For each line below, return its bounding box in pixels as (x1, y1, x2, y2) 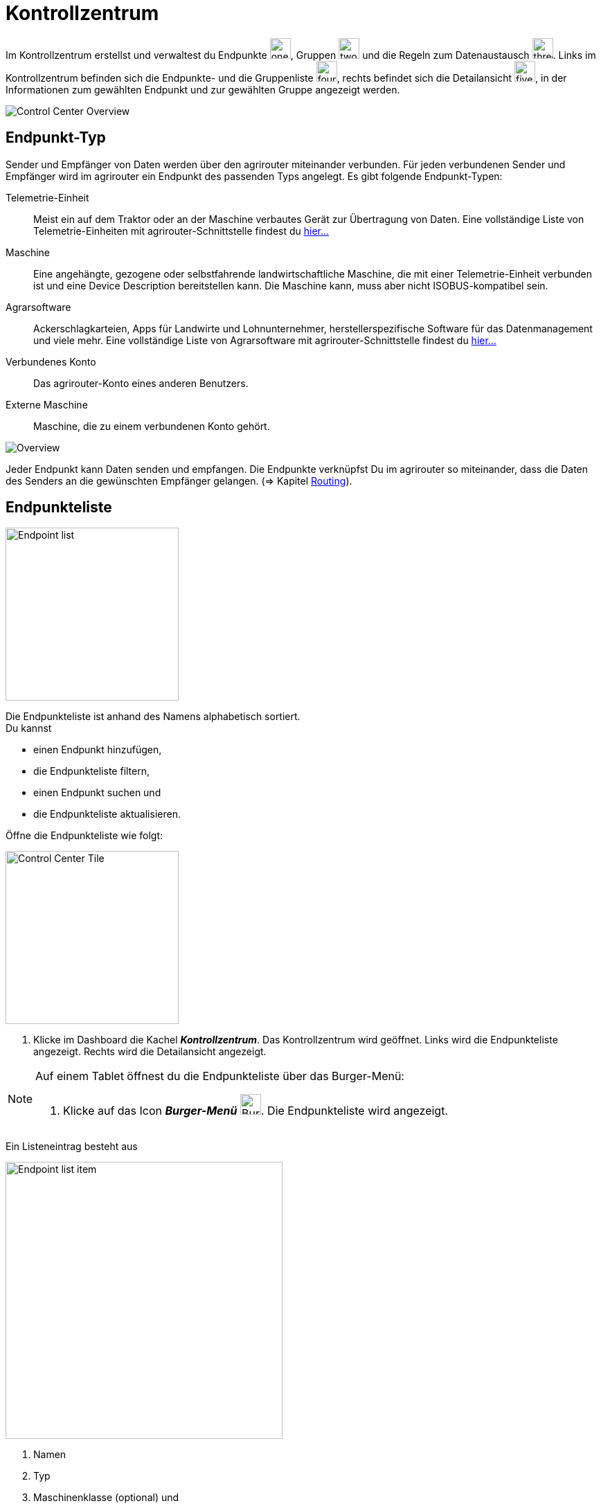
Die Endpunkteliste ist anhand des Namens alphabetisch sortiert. (6, 710, 300, 723)
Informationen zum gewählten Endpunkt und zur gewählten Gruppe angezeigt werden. (6, 83, 400, 96)
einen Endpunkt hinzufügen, (33, 744, 162, 756)
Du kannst (6, 722, 52, 735)
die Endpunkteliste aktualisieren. (33, 808, 181, 820)
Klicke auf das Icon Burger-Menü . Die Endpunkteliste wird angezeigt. (63, 1104, 449, 1118)
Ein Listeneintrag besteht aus (6, 1140, 138, 1153)
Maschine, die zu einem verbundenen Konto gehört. (33, 420, 270, 432)
